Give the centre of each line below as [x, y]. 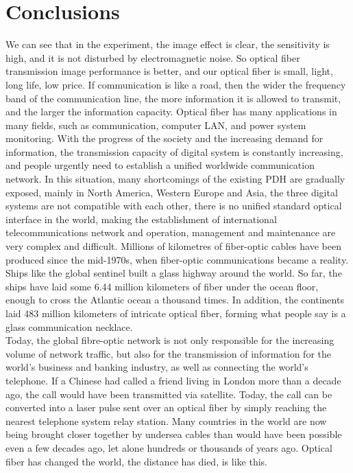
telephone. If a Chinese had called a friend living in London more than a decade [173, 380]
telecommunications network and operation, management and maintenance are [171, 232]
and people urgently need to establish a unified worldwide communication [160, 165]
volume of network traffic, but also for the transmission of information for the [169, 353]
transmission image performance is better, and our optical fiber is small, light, [169, 71]
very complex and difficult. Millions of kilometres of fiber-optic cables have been [173, 246]
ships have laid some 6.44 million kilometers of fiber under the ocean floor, [162, 286]
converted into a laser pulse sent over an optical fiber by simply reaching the [166, 407]
